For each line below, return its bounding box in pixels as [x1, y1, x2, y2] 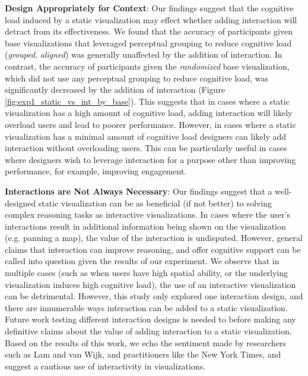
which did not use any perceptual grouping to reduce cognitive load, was [5, 71, 269, 84]
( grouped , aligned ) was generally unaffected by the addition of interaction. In [5, 48, 282, 61]
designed [5, 196, 36, 209]
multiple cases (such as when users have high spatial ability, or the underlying [5, 267, 288, 279]
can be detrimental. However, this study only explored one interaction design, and [5, 290, 303, 302]
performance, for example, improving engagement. [5, 165, 187, 177]
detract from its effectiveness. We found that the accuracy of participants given [5, 25, 293, 37]
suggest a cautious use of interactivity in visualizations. [5, 359, 206, 372]
